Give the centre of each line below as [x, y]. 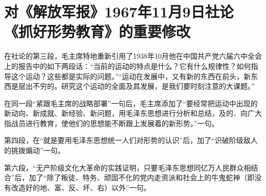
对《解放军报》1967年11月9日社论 [119, 11]
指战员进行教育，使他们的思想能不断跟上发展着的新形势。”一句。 [112, 123]
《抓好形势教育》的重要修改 [97, 31]
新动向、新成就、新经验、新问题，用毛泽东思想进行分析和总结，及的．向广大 [133, 113]
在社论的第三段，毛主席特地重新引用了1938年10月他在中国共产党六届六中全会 [133, 56]
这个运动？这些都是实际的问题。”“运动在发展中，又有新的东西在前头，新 [131, 76]
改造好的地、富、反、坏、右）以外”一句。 [81, 187]
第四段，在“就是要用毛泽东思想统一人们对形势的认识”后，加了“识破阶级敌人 [131, 140]
